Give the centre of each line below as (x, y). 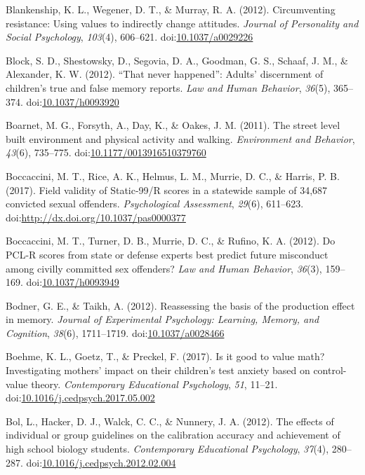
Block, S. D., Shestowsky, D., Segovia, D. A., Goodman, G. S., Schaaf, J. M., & (177, 60)
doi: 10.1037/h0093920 (73, 101)
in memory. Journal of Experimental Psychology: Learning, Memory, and (162, 319)
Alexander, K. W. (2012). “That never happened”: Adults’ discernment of (165, 74)
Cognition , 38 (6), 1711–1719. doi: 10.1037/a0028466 (115, 332)
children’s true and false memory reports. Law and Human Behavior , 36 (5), (168, 87)
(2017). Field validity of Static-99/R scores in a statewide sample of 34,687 (167, 190)
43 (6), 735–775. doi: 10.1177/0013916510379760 (106, 152)
